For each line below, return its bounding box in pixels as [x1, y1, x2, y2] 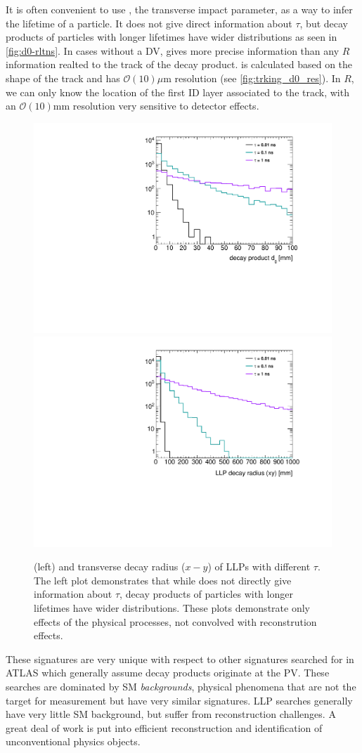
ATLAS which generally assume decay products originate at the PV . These [6, 665, 330, 680]
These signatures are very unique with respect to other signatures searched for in [6, 651, 354, 666]
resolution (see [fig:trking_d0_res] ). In [174, 70, 341, 85]
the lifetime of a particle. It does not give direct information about [6, 15, 292, 30]
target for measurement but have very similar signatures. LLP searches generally [6, 693, 353, 707]
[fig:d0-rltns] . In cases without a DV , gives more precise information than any [6, 43, 340, 58]
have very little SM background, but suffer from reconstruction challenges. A [6, 707, 336, 721]
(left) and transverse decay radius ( [34, 559, 186, 574]
